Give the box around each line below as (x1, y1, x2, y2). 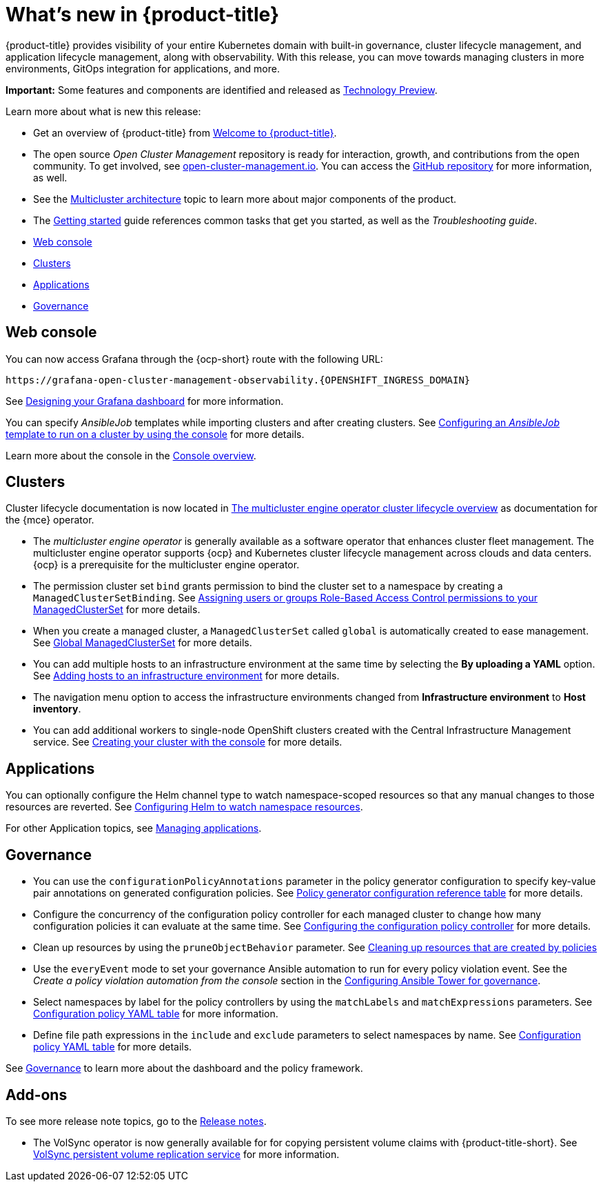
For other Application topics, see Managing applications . (6, 822, 262, 835)
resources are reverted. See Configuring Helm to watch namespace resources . (6, 801, 363, 813)
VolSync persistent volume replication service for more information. (33, 1148, 340, 1160)
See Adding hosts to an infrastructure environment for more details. (33, 670, 340, 682)
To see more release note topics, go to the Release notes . (6, 1115, 267, 1127)
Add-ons (6, 1086, 68, 1104)
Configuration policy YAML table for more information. (33, 1008, 278, 1020)
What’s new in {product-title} (6, 3, 280, 26)
